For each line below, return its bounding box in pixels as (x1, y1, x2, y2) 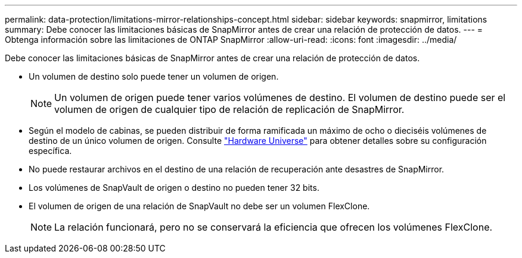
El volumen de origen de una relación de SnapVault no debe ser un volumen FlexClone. (29, 201, 370, 211)
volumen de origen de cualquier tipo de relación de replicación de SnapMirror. (54, 103, 405, 115)
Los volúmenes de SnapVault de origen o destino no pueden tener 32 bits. (29, 183, 319, 193)
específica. (29, 146, 72, 156)
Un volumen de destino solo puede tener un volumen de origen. (29, 71, 279, 81)
